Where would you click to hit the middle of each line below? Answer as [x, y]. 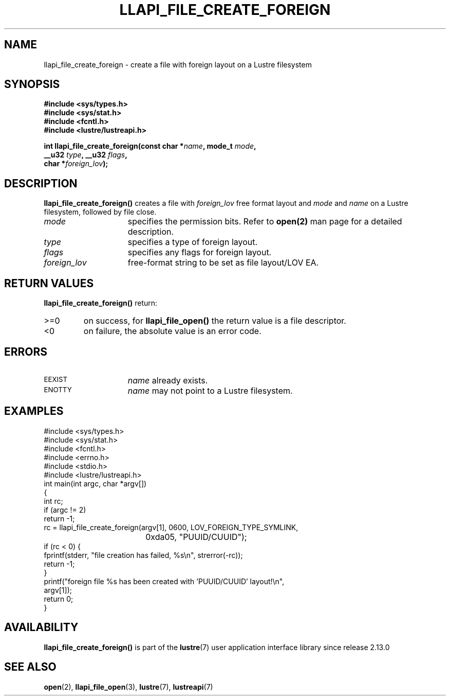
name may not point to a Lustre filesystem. [210, 390]
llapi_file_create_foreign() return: [101, 303]
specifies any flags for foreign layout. [200, 252]
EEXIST [56, 379]
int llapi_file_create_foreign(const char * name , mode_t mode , [150, 146]
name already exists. [168, 380]
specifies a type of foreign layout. [193, 242]
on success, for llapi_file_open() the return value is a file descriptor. [215, 321]
